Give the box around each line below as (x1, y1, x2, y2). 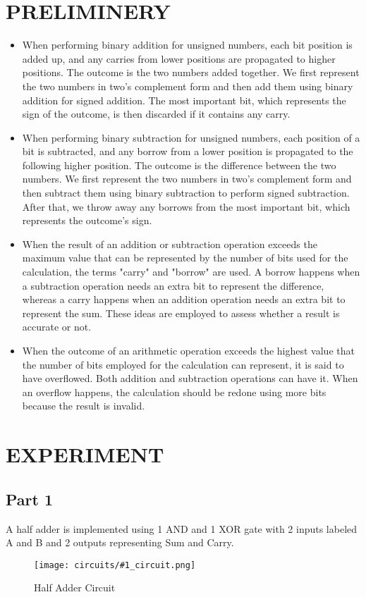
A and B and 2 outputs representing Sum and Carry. (6, 535, 234, 550)
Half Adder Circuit (34, 580, 116, 595)
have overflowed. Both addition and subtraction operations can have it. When (22, 371, 358, 386)
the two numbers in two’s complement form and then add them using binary (22, 78, 353, 93)
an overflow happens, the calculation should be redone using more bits (22, 384, 327, 399)
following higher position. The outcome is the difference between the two (22, 157, 336, 172)
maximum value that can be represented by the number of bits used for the (22, 250, 348, 265)
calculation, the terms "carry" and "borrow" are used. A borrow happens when (22, 264, 360, 279)
